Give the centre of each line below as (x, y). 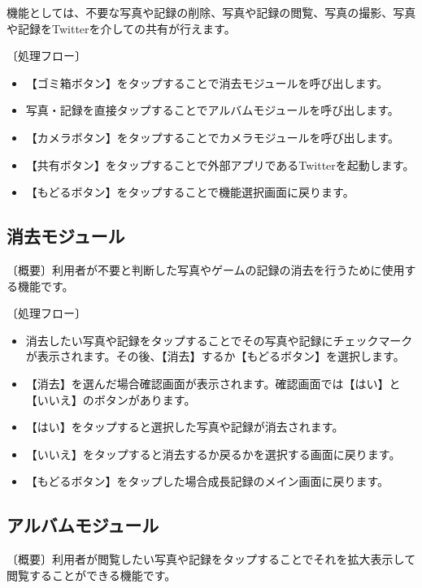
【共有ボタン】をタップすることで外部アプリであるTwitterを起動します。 (220, 164)
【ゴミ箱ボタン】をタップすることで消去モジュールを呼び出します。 (207, 82)
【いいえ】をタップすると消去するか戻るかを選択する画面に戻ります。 (213, 454)
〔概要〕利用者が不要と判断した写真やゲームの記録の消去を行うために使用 (206, 269)
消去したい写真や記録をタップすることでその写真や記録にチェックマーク (219, 340)
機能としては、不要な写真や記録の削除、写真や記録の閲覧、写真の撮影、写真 (211, 12)
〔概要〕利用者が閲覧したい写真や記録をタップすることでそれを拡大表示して (211, 559)
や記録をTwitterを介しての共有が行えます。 (121, 28)
